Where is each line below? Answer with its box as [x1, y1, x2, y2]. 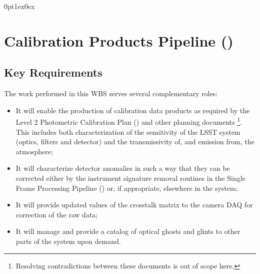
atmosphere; [15, 146, 53, 156]
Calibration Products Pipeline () [4, 30, 233, 51]
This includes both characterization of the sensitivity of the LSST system [15, 126, 240, 137]
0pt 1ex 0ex [4, 1, 35, 11]
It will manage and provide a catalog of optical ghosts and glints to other [15, 226, 240, 236]
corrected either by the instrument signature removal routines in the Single [15, 172, 245, 183]
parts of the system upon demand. [15, 235, 121, 246]
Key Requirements [4, 65, 102, 80]
